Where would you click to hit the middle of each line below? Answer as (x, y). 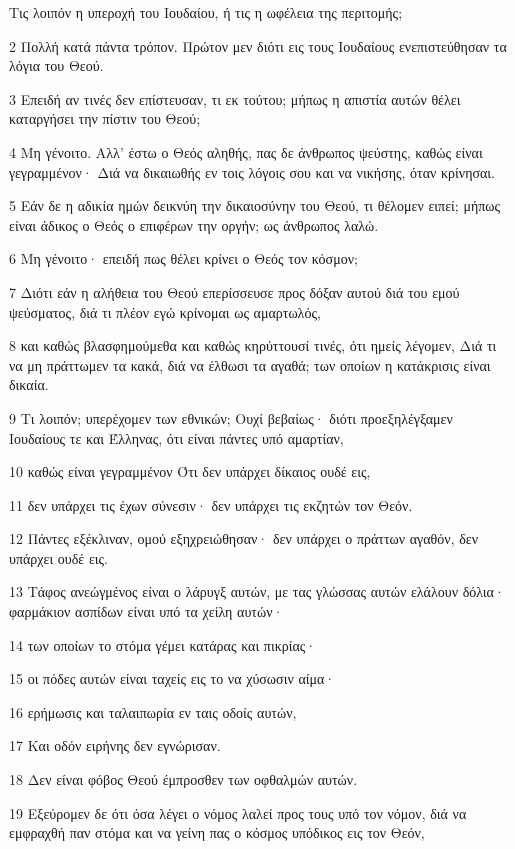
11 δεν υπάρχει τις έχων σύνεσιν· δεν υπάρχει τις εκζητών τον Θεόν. (211, 504)
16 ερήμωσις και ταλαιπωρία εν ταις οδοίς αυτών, (153, 711)
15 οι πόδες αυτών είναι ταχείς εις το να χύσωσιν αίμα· (172, 678)
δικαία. (29, 384)
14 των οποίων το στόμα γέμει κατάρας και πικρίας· (163, 644)
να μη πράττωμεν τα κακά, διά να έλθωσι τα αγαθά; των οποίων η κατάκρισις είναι (250, 364)
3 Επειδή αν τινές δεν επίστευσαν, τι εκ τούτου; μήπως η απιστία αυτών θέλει (235, 98)
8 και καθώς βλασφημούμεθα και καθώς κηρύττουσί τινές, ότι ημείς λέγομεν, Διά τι (253, 345)
